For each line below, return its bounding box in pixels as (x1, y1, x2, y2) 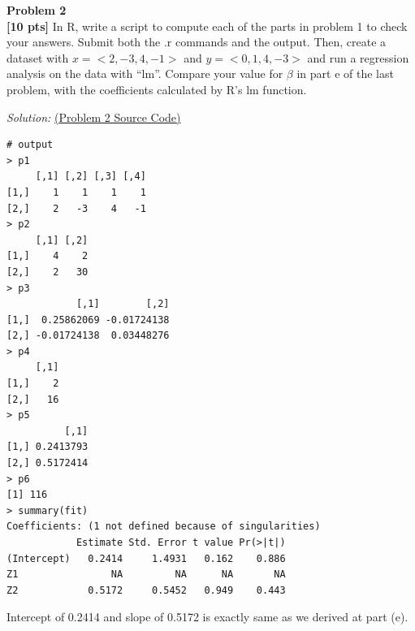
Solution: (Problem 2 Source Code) (6, 108, 181, 125)
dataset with (6, 49, 69, 66)
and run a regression (307, 49, 409, 66)
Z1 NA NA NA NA (6, 568, 286, 581)
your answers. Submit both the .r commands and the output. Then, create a (6, 33, 387, 50)
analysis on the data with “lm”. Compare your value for (6, 65, 283, 82)
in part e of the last (296, 65, 394, 82)
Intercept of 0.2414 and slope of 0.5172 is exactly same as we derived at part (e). (6, 608, 409, 625)
